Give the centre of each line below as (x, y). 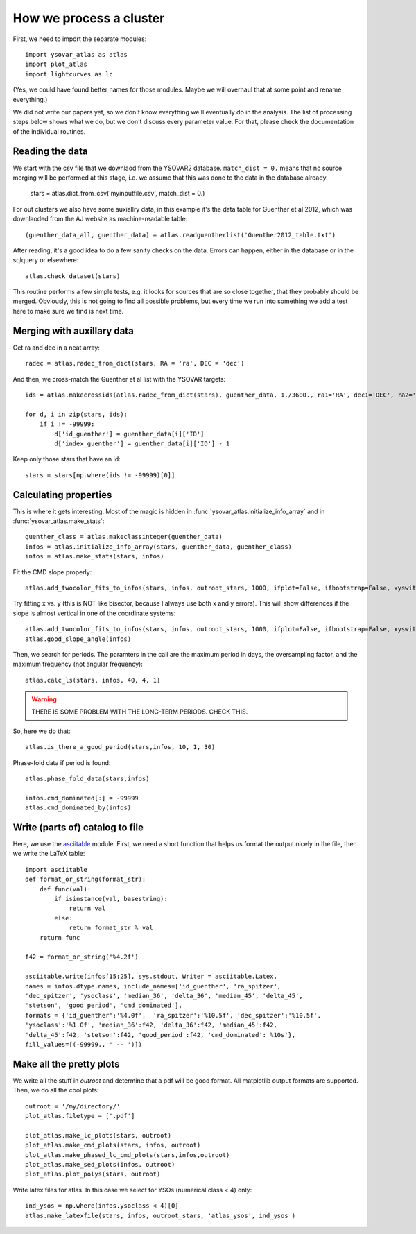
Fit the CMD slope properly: (52, 572)
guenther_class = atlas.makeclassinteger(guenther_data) (124, 537)
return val (87, 908)
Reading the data (50, 152)
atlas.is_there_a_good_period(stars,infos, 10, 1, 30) (120, 747)
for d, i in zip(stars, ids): (77, 414)
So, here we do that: (42, 731)
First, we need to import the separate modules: (80, 39)
